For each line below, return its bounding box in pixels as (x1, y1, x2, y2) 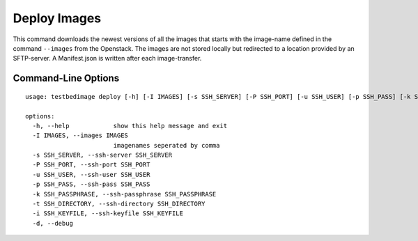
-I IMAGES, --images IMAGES (32, 132, 129, 139)
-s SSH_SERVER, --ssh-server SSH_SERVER (32, 151, 173, 160)
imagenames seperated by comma (113, 141, 220, 149)
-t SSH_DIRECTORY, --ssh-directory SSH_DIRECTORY (32, 200, 206, 208)
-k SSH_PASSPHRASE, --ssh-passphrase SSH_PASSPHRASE (32, 190, 217, 198)
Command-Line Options (13, 72, 120, 84)
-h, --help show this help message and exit (32, 122, 228, 130)
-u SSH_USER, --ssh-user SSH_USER (32, 171, 150, 178)
